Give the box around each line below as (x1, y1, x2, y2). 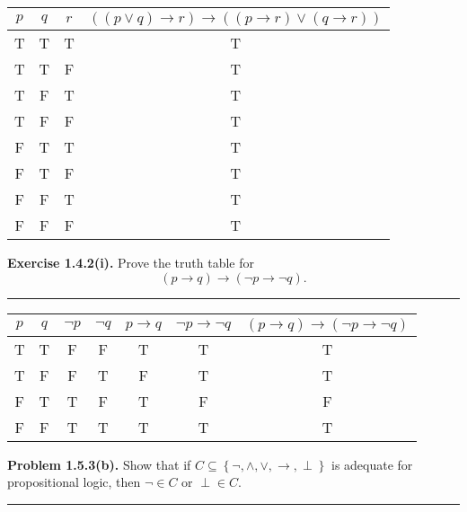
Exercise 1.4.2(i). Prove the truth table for (7, 253, 255, 271)
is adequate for (331, 455, 413, 473)
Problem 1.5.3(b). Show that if (7, 455, 191, 473)
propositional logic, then (7, 472, 141, 491)
